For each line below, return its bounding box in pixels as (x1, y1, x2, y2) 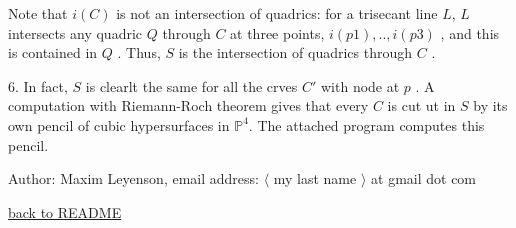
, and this (440, 22, 500, 43)
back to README (8, 201, 122, 222)
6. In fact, (8, 75, 68, 96)
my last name (273, 168, 357, 189)
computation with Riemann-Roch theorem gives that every (8, 95, 369, 116)
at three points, (230, 22, 325, 43)
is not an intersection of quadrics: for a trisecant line (116, 3, 438, 23)
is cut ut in (387, 95, 456, 116)
